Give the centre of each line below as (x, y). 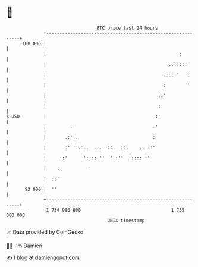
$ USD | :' (84, 116)
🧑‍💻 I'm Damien (24, 246)
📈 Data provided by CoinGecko (45, 232)
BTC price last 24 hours (128, 28)
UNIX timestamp (126, 220)
